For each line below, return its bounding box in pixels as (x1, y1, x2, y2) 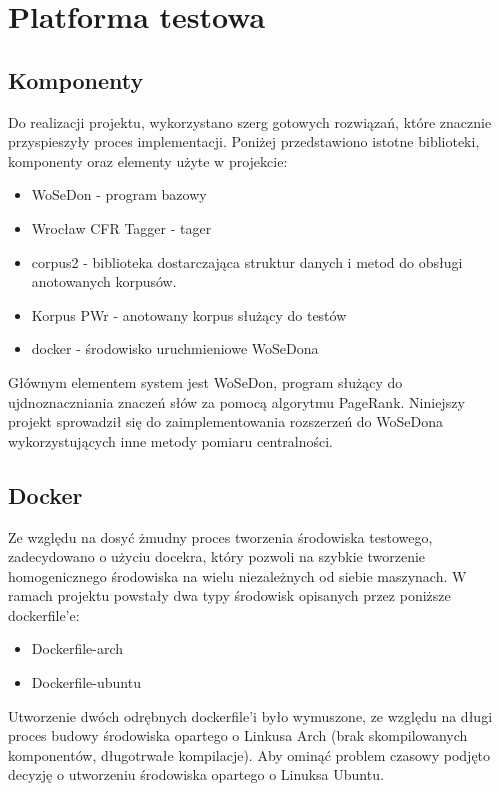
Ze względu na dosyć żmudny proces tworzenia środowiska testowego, (8, 526, 433, 547)
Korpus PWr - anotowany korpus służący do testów (31, 304, 347, 325)
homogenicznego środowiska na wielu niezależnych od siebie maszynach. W (8, 565, 467, 586)
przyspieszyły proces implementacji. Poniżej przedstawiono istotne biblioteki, (8, 131, 480, 152)
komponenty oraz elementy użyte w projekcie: (8, 150, 288, 171)
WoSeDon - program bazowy (31, 184, 207, 205)
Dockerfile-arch (31, 638, 124, 659)
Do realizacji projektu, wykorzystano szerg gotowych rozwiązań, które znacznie (8, 111, 492, 132)
